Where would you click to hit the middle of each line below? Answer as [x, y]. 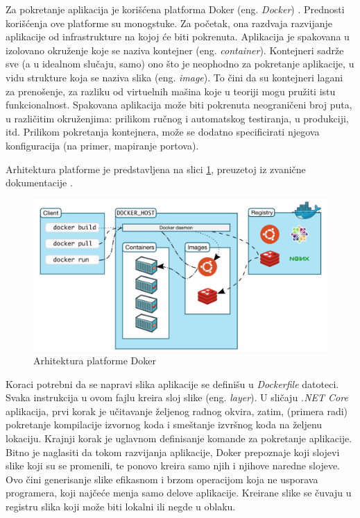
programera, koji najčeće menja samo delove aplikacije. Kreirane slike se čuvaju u [179, 493]
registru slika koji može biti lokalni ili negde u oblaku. [121, 507]
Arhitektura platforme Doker [95, 361]
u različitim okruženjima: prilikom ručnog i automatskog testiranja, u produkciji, [177, 118]
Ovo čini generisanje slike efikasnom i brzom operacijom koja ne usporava [162, 479]
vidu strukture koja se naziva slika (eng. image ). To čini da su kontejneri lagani [174, 77]
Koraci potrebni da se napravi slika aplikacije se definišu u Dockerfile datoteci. [172, 383]
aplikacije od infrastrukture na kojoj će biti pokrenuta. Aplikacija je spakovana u [178, 37]
